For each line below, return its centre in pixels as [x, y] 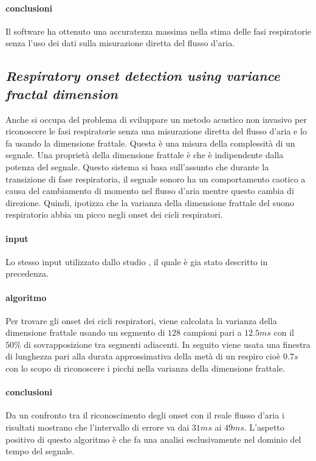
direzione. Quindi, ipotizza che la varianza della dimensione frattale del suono [150, 202]
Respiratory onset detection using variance [143, 76]
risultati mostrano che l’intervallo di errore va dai [98, 427]
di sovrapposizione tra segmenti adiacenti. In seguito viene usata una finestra [167, 344]
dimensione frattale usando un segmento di [85, 332]
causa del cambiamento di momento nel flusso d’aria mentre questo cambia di [150, 191]
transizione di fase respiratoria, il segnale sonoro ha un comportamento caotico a [156, 179]
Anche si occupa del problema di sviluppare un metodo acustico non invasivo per [156, 119]
